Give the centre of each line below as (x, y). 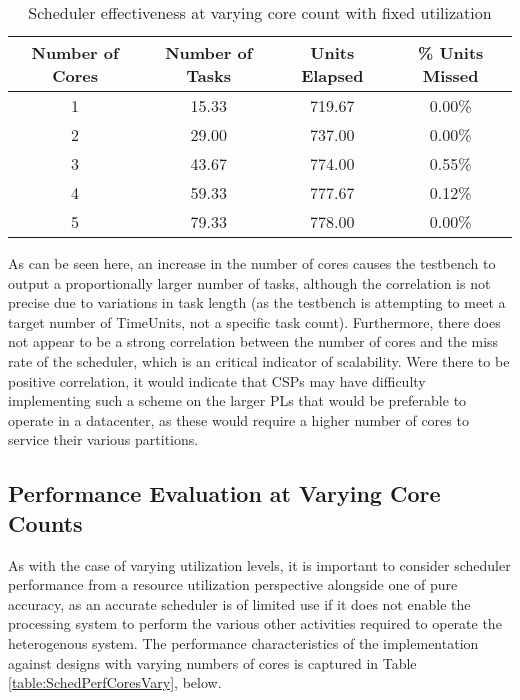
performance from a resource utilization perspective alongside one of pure (233, 584)
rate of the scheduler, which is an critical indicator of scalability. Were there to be (259, 360)
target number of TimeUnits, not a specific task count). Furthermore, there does (254, 321)
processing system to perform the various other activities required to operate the (255, 623)
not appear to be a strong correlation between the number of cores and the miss (253, 341)
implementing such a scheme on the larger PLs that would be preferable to (237, 400)
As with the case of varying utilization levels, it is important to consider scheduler (259, 564)
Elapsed (332, 75)
